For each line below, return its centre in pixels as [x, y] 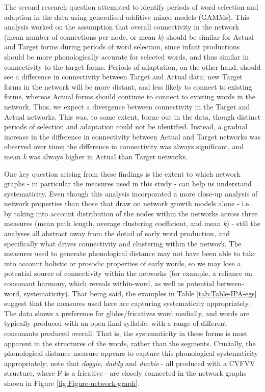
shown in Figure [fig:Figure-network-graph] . [72, 383]
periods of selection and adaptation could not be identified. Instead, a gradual [126, 127]
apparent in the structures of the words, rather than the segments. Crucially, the [130, 343]
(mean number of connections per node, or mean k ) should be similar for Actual [129, 36]
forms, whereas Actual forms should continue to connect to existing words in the [130, 96]
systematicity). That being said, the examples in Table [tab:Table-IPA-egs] [140, 293]
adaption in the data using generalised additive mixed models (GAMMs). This [127, 17]
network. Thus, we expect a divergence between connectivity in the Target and [127, 106]
